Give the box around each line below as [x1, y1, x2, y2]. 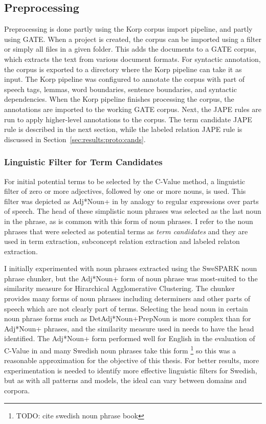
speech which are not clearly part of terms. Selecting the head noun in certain [4, 303, 248, 314]
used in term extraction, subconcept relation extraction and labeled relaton [4, 236, 240, 247]
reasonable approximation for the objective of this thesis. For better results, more [4, 355, 259, 366]
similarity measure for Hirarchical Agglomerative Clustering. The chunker [4, 283, 235, 294]
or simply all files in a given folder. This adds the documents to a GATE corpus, [4, 43, 257, 54]
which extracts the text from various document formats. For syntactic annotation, [4, 53, 261, 64]
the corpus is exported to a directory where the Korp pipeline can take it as [4, 63, 242, 74]
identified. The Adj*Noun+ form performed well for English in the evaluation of [4, 333, 255, 344]
